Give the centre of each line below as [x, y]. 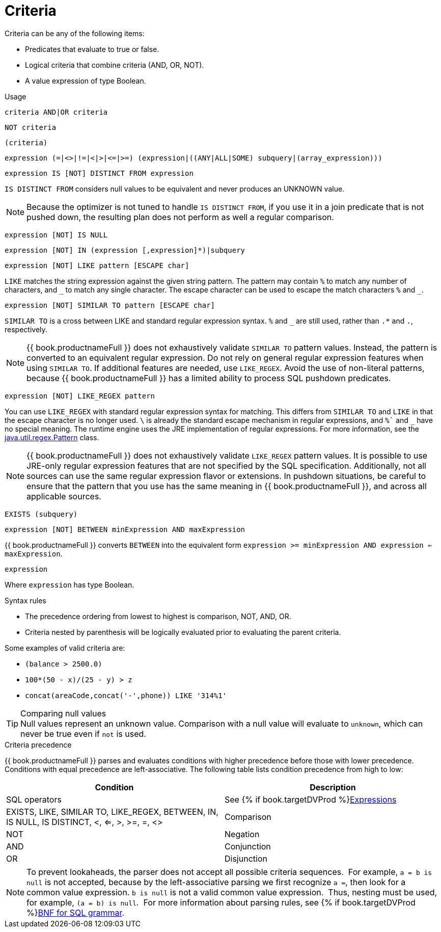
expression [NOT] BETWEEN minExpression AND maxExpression [125, 529]
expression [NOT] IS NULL [56, 235]
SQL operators [34, 799]
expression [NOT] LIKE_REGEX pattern [80, 396]
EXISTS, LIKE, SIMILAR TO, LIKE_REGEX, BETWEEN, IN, [112, 811]
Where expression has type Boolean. [70, 584]
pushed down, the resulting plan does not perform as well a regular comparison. [180, 217]
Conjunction [248, 846]
